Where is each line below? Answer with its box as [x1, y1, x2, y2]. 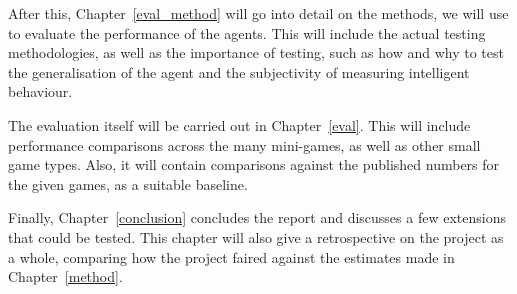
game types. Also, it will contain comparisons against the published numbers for [8, 154, 500, 175]
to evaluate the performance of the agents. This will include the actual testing [8, 22, 486, 43]
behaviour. [8, 81, 73, 102]
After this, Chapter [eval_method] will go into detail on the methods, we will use [8, 3, 509, 23]
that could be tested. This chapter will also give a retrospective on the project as [8, 226, 504, 247]
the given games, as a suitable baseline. [8, 173, 248, 194]
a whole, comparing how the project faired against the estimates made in [8, 246, 455, 267]
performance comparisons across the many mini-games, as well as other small [8, 134, 481, 155]
